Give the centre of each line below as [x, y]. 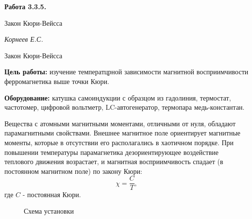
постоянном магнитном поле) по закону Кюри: [73, 171]
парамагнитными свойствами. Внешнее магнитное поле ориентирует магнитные [123, 133]
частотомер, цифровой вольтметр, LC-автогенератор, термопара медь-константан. [125, 107]
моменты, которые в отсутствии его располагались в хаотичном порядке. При [119, 142]
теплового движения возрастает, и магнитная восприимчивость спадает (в [114, 161]
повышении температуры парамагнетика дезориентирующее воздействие [111, 152]
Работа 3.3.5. [25, 6]
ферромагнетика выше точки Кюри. [57, 81]
